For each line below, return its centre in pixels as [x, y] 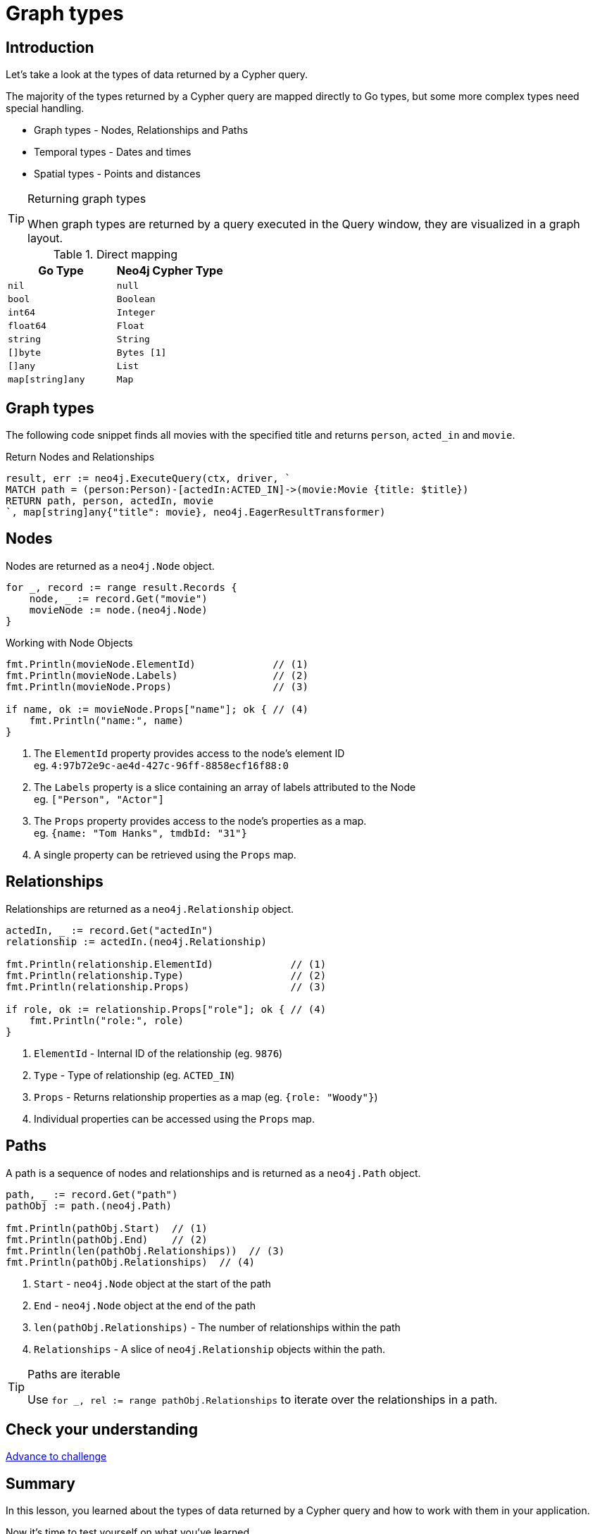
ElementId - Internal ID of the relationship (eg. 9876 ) [158, 1053]
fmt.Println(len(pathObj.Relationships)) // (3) [145, 1251]
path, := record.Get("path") [92, 1194]
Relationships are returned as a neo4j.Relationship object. [150, 909]
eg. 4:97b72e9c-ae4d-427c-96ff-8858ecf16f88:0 [161, 765]
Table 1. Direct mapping [115, 255]
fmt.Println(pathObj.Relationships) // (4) [131, 1262]
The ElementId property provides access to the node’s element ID [189, 753]
